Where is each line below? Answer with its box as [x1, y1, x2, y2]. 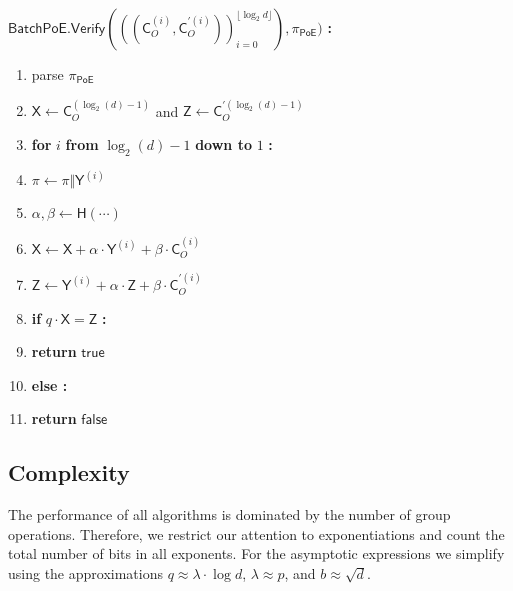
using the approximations [8, 563, 163, 584]
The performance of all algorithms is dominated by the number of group [8, 504, 451, 525]
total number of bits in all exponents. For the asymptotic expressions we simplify [8, 543, 505, 564]
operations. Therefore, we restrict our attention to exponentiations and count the [8, 523, 505, 544]
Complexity [8, 457, 130, 488]
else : [31, 374, 68, 395]
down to [195, 134, 252, 154]
